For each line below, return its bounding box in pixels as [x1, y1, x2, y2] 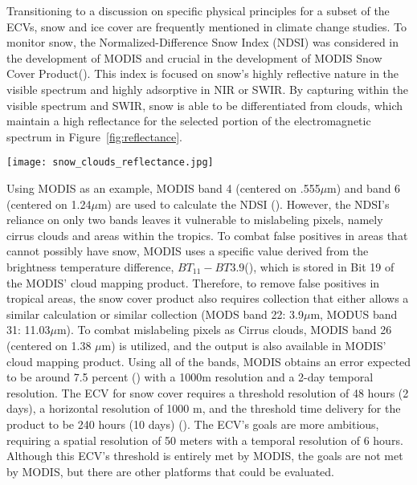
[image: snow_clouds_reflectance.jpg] [6, 157, 214, 169]
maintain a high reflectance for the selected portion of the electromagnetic [6, 112, 371, 129]
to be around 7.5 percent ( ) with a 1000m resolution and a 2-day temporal [6, 369, 374, 385]
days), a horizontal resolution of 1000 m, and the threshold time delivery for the [6, 400, 401, 417]
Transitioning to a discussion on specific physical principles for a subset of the [6, 2, 390, 18]
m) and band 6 [327, 180, 401, 196]
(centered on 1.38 [6, 336, 92, 353]
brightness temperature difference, [6, 258, 174, 275]
